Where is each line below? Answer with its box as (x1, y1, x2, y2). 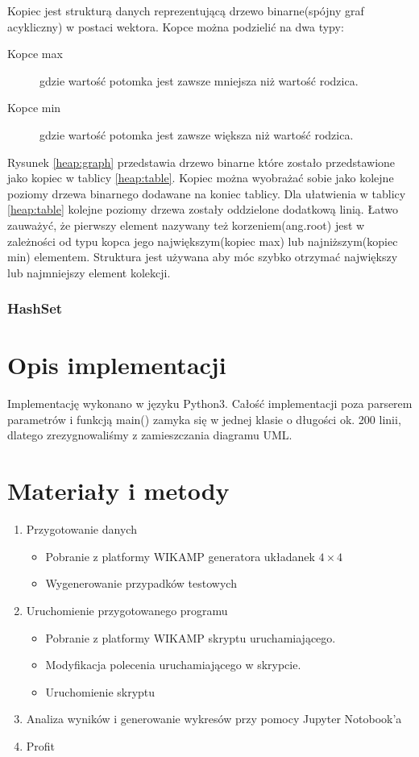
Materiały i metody (7, 474, 230, 507)
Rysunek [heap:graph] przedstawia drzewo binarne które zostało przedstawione (7, 153, 396, 170)
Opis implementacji (7, 348, 226, 381)
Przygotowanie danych (26, 521, 137, 538)
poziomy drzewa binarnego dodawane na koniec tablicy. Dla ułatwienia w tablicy (7, 185, 406, 202)
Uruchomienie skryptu (45, 683, 156, 700)
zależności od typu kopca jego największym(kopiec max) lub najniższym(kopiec (7, 232, 398, 249)
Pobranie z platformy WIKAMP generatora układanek (45, 547, 315, 564)
